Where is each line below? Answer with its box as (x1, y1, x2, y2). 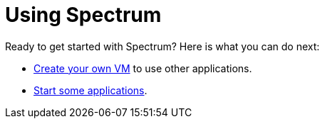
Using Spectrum (5, 3, 162, 27)
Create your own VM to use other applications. (33, 62, 252, 74)
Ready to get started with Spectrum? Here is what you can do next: (5, 40, 320, 52)
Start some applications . (33, 84, 148, 96)
